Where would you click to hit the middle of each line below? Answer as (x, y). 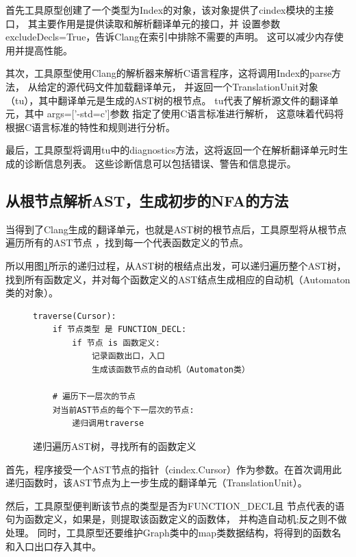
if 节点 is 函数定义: (116, 343)
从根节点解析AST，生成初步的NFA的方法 (147, 200)
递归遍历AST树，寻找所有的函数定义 (115, 446)
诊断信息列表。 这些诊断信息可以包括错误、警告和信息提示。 (160, 163)
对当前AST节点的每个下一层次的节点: (123, 410)
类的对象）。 (32, 293)
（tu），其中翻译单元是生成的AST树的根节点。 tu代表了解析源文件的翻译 (167, 100)
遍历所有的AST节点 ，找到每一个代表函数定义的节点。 (127, 242)
